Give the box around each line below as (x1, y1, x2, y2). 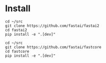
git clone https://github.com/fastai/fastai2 (5, 23, 99, 28)
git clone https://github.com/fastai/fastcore (5, 44, 102, 49)
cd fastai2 (5, 27, 27, 32)
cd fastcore (5, 49, 29, 54)
